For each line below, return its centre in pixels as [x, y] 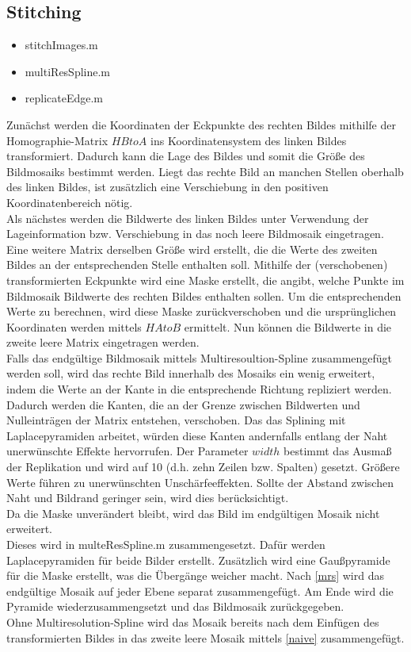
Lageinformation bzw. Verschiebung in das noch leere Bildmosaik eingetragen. [195, 234]
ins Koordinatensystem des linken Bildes [249, 140]
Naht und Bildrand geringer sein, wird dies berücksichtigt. [148, 498]
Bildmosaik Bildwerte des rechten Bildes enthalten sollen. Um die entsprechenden [204, 295]
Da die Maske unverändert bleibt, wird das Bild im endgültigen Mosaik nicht [193, 513]
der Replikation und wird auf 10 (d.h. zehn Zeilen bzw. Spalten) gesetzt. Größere [203, 467]
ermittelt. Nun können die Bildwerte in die [288, 326]
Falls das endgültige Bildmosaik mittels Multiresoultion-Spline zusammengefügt [200, 357]
